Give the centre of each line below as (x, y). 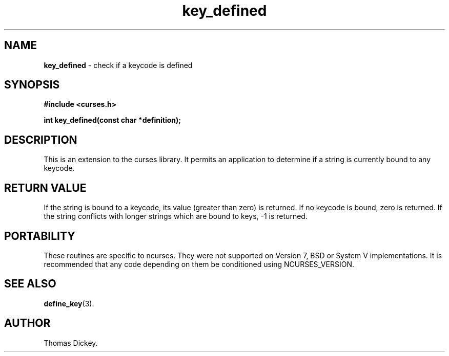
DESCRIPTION (41, 140)
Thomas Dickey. (71, 343)
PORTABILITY (40, 236)
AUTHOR (27, 323)
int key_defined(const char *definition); (113, 120)
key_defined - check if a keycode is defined (118, 65)
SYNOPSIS (32, 85)
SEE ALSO (30, 284)
